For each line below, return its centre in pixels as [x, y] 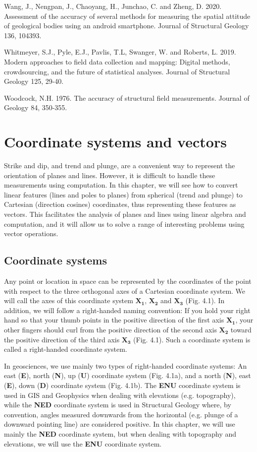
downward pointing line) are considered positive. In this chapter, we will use [120, 424]
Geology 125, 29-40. [34, 81]
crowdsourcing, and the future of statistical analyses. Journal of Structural [117, 71]
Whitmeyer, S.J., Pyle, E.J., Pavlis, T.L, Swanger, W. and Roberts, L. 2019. [120, 52]
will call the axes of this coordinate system [69, 300]
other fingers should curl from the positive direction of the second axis [110, 329]
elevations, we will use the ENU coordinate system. [83, 443]
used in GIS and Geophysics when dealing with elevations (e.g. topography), [120, 395]
